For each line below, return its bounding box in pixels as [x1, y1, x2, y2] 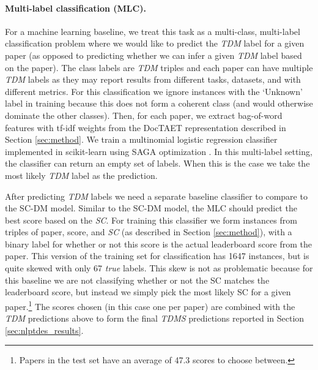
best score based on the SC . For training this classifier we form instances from [5, 213, 297, 226]
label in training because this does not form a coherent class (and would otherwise [5, 97, 313, 110]
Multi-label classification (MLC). [5, 1, 146, 14]
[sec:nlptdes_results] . [5, 323, 84, 336]
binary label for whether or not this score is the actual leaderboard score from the [5, 237, 312, 250]
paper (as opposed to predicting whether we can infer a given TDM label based [5, 48, 302, 61]
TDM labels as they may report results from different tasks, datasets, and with [5, 73, 301, 86]
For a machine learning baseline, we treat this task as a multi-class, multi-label [5, 25, 300, 37]
